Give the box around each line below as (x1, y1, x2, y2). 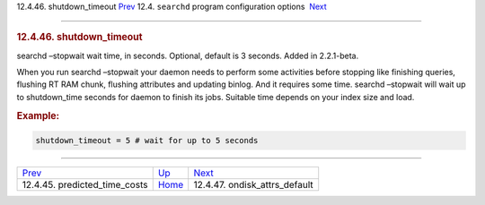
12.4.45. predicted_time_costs (22, 179, 148, 192)
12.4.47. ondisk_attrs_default (193, 179, 313, 192)
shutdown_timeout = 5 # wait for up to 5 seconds (35, 135, 259, 146)
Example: (16, 109, 60, 122)
